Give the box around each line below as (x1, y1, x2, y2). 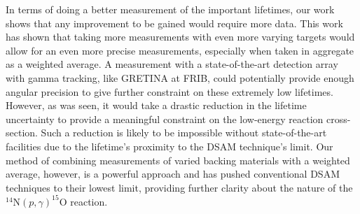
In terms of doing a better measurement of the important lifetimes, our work (6, 2, 335, 16)
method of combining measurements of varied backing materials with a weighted (6, 152, 350, 167)
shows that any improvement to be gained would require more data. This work (6, 15, 343, 30)
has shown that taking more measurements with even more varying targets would (6, 29, 355, 44)
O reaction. (59, 194, 108, 208)
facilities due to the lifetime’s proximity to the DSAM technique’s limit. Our (6, 138, 333, 153)
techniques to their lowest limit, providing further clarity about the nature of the (6, 180, 353, 194)
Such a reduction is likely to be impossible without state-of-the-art (41, 125, 327, 140)
